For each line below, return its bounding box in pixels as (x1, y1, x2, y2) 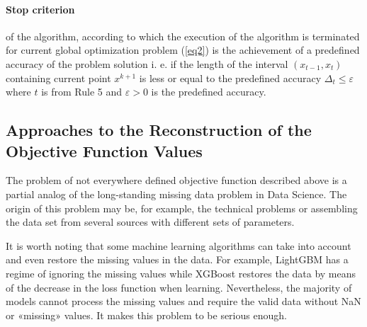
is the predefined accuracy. (151, 84, 266, 99)
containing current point (6, 70, 111, 85)
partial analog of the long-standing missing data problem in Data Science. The (6, 186, 347, 201)
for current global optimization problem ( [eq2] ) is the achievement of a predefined (6, 42, 360, 57)
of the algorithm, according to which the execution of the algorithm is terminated (6, 28, 360, 43)
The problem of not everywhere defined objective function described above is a (6, 173, 347, 188)
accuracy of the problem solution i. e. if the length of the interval (6, 56, 288, 71)
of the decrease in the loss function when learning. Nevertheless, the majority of (6, 280, 352, 294)
